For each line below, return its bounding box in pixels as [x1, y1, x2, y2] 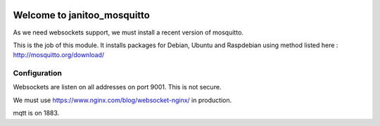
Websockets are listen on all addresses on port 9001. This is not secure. [13, 83, 222, 92]
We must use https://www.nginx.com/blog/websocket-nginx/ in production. [13, 96, 232, 104]
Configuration [13, 68, 63, 78]
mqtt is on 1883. [13, 109, 60, 118]
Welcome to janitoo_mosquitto [13, 9, 151, 21]
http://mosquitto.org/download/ [13, 51, 105, 59]
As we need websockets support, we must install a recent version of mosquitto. [13, 28, 244, 37]
